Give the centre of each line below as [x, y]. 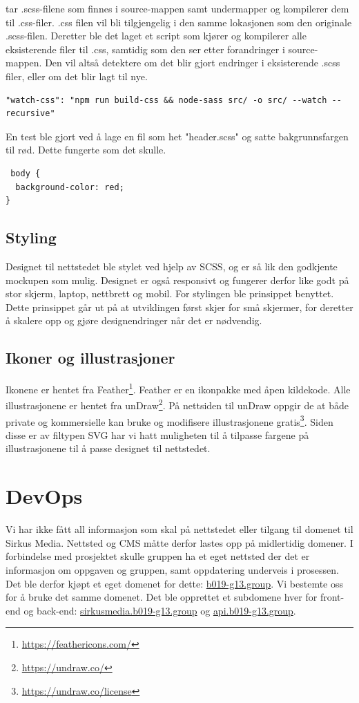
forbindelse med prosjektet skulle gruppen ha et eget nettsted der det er [158, 556]
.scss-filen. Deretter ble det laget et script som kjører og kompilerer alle [156, 36]
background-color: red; [70, 187]
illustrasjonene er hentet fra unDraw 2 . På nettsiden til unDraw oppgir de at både [177, 404]
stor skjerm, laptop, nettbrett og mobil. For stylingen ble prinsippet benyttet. [170, 293]
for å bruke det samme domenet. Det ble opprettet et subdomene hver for [162, 597]
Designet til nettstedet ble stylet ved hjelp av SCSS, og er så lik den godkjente [172, 266]
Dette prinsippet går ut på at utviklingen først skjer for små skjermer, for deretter [179, 307]
